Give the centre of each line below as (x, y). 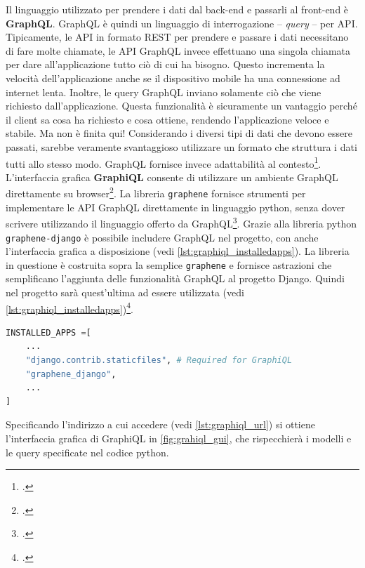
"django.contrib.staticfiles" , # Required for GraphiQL (159, 361)
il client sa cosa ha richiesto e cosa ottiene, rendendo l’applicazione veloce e (167, 119)
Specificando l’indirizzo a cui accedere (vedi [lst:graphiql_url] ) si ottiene (160, 424)
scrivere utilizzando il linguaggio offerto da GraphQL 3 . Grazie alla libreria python (181, 222)
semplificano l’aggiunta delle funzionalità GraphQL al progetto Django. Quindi (175, 278)
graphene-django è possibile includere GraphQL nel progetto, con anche (162, 237)
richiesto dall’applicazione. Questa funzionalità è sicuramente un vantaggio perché (181, 106)
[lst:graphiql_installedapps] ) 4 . (69, 308)
